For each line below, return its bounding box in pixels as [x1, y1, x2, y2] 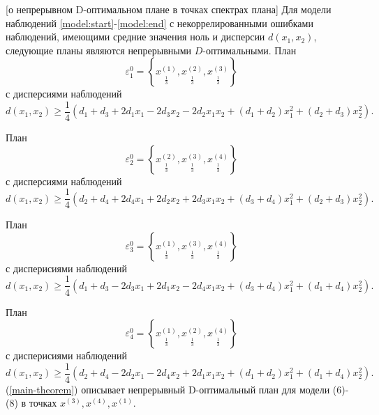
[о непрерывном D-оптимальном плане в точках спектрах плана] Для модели [6, 2, 332, 16]
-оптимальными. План [202, 42, 297, 57]
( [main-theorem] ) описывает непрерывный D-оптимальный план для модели [6, 382, 330, 396]
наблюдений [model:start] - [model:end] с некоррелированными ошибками [6, 15, 313, 30]
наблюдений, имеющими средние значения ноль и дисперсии [6, 29, 265, 44]
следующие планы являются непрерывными [6, 42, 192, 57]
